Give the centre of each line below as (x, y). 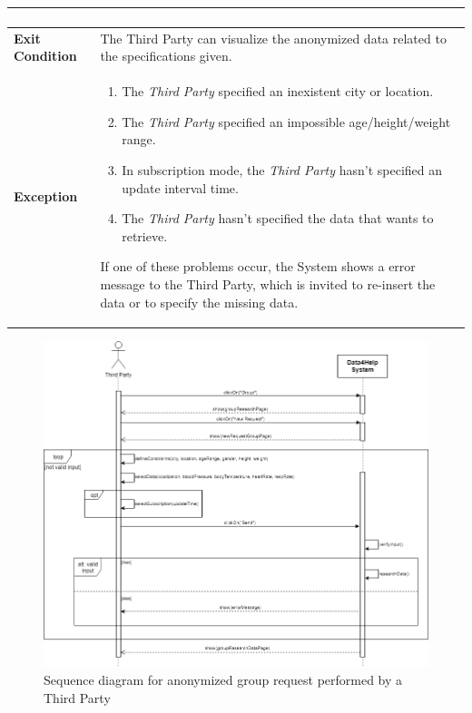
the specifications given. (166, 56)
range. (139, 139)
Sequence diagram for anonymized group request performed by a (223, 679)
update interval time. (180, 187)
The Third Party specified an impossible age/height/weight (286, 121)
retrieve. (145, 235)
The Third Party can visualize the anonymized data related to (273, 38)
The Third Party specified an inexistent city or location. (278, 91)
